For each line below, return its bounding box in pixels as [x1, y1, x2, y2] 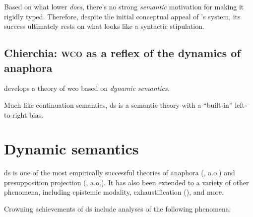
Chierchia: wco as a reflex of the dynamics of [4, 45, 241, 61]
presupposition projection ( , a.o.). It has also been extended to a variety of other [4, 177, 249, 187]
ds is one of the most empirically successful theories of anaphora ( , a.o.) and [4, 167, 235, 178]
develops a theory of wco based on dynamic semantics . [4, 83, 170, 93]
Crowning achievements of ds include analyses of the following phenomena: [4, 204, 231, 214]
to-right [4, 109, 27, 120]
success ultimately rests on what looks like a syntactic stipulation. [4, 21, 204, 31]
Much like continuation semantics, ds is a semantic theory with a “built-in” [4, 99, 233, 110]
